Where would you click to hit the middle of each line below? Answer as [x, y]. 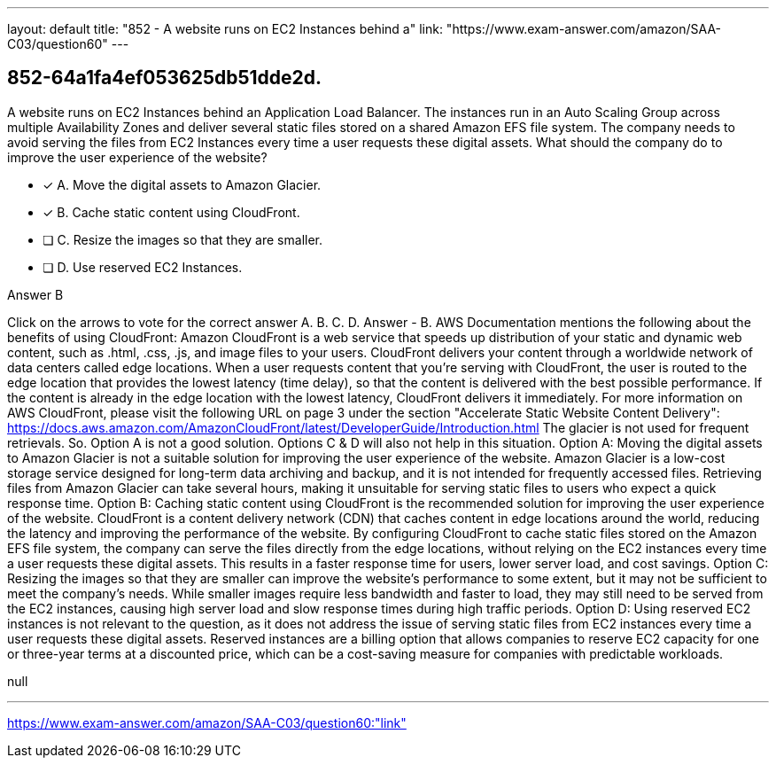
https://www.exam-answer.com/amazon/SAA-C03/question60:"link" [207, 722]
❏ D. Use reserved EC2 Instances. [143, 267]
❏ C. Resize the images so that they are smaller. [183, 239]
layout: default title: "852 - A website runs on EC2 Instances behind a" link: [225, 29]
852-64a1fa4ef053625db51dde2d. [165, 78]
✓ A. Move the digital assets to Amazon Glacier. [182, 184]
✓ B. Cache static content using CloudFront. [171, 212]
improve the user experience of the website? [137, 157]
